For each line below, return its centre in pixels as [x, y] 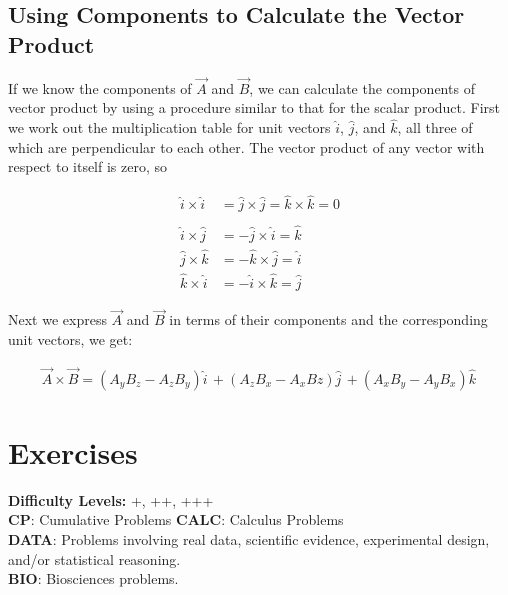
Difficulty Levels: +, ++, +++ [111, 499]
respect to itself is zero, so [88, 166]
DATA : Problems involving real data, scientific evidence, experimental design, [249, 539]
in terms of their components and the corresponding [328, 319]
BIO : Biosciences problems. [93, 578]
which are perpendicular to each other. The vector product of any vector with [246, 146]
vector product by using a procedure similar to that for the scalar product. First [254, 107]
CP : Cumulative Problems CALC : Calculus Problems [176, 519]
